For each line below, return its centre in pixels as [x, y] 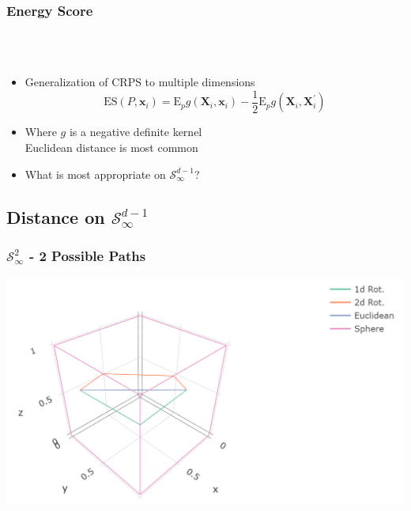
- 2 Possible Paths [87, 255]
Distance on [56, 216]
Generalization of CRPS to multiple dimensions [140, 82]
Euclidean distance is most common [111, 148]
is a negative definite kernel [136, 132]
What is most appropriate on [95, 174]
